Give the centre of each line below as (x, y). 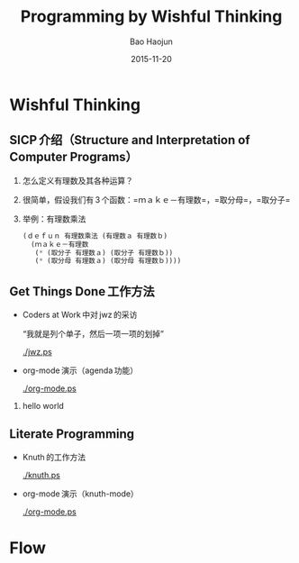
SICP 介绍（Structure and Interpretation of (130, 140)
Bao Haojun (151, 41)
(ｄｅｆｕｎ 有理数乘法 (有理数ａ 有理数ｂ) (95, 236)
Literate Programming (72, 434)
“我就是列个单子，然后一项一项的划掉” (93, 334)
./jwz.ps (37, 352)
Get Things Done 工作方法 (82, 291)
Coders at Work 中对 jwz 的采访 (80, 315)
